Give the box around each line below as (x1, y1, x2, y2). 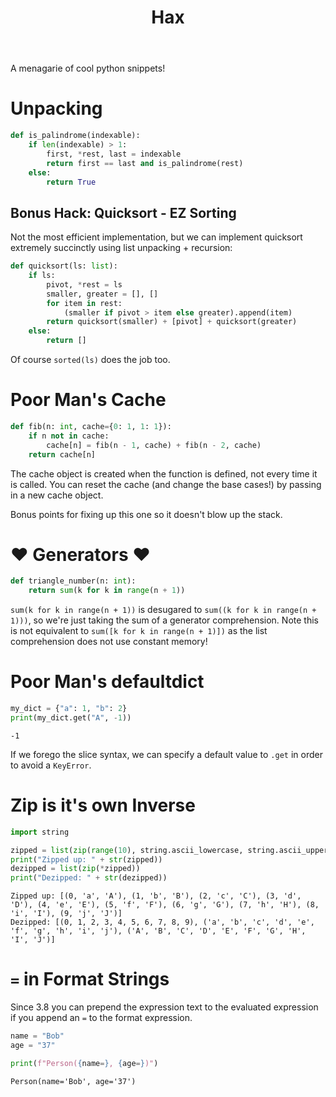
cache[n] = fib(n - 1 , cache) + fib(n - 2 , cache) (46, 440, 262, 450)
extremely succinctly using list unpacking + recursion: (10, 242, 233, 254)
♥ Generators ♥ (10, 543, 151, 566)
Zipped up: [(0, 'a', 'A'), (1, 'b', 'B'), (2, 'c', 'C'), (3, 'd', (10, 891, 302, 901)
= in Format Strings (10, 968, 170, 991)
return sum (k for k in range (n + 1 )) (28, 586, 186, 596)
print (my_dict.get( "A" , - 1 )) (10, 713, 132, 723)
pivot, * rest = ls (46, 279, 123, 290)
